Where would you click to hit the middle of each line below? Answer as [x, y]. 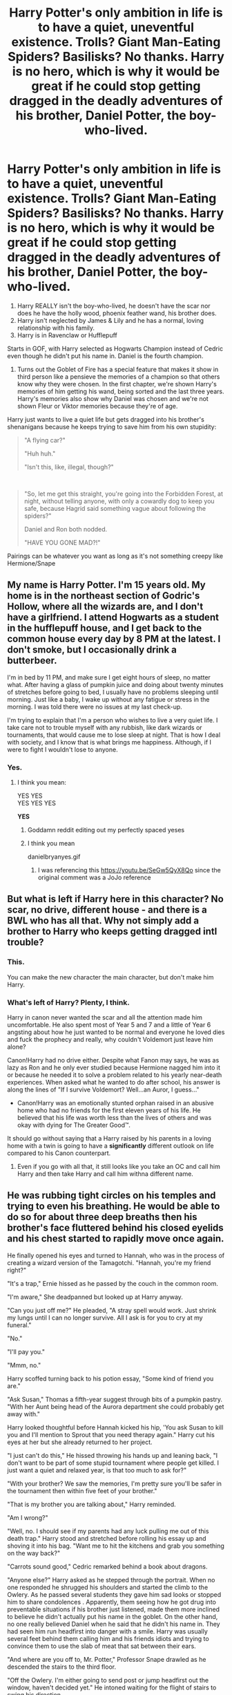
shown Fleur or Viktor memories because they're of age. [97, 406]
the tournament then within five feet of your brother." [82, 1490]
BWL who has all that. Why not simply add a [103, 921]
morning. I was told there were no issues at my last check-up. [95, 706]
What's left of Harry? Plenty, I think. [68, 1002]
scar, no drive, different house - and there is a [107, 910]
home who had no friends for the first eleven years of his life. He [109, 1110]
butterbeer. [32, 661]
